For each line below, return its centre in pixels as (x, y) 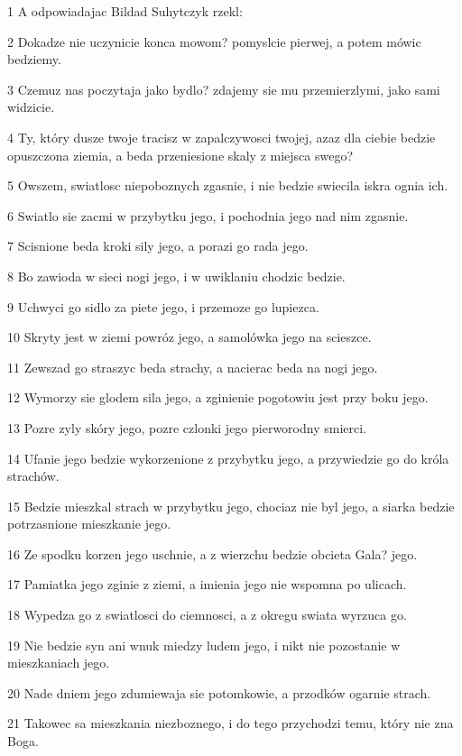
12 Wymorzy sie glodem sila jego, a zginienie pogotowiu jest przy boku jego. (218, 397)
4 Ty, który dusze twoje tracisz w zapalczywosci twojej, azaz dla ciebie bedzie (222, 137)
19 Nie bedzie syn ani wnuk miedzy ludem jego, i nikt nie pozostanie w (204, 645)
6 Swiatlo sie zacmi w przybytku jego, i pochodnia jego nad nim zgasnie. (208, 215)
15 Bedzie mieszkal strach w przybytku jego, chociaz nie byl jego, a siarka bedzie (231, 506)
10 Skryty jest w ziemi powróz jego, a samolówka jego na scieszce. (189, 337)
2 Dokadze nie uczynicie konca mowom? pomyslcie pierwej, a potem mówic (214, 41)
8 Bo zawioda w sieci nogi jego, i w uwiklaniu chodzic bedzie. (176, 276)
